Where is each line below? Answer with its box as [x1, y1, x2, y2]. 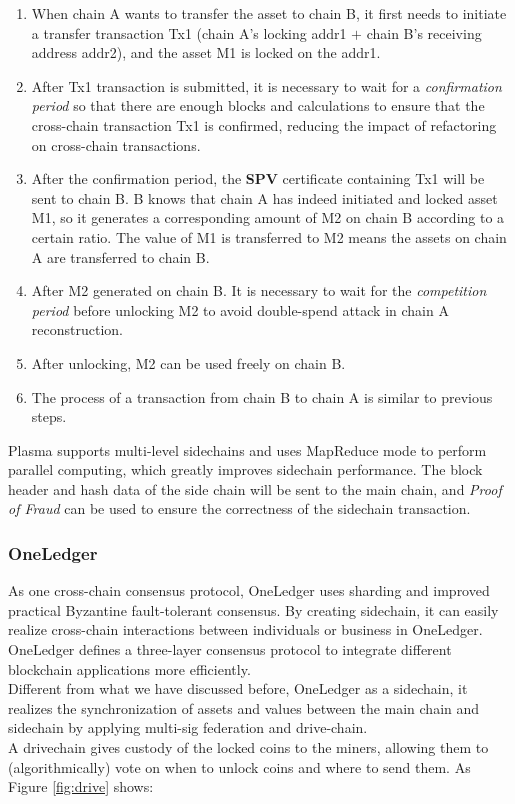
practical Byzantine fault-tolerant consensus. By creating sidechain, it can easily [8, 599, 499, 620]
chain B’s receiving [366, 22, 482, 43]
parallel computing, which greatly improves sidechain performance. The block [8, 459, 483, 480]
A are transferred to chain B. [31, 246, 210, 267]
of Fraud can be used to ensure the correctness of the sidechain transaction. [8, 498, 471, 519]
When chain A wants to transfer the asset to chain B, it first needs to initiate [31, 3, 507, 23]
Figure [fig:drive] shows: [8, 776, 154, 797]
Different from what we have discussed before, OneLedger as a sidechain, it [8, 678, 468, 699]
